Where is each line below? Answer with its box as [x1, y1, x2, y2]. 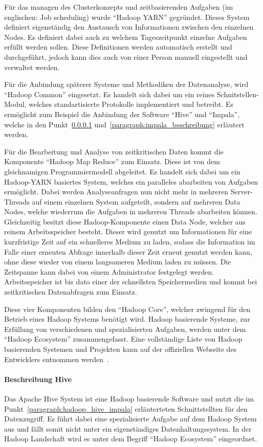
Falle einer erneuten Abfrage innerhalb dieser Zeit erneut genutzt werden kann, [4, 246, 252, 257]
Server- [230, 186, 253, 197]
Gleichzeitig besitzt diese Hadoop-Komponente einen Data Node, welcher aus [4, 216, 246, 227]
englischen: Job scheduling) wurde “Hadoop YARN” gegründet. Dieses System [4, 11, 250, 22]
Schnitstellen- [216, 88, 259, 99]
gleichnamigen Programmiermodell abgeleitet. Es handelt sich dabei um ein [4, 166, 240, 176]
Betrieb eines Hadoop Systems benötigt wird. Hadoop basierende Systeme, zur [4, 314, 250, 324]
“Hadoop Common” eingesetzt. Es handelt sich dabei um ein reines [4, 88, 215, 99]
